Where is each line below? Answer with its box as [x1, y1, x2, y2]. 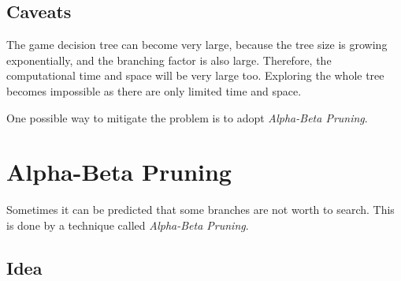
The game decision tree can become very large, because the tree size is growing [6, 36, 388, 53]
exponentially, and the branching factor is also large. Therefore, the [6, 51, 332, 68]
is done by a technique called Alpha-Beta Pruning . [6, 216, 249, 233]
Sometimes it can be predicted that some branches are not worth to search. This [6, 201, 395, 218]
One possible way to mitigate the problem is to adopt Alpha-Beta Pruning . [6, 109, 368, 126]
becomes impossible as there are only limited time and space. [6, 82, 302, 99]
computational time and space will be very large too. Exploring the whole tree [6, 67, 384, 84]
